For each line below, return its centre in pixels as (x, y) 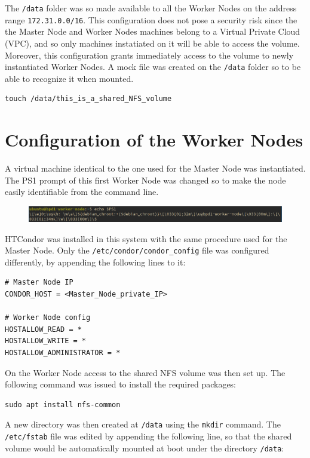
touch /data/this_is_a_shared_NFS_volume (88, 99)
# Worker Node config (48, 318)
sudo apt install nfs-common (63, 404)
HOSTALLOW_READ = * (43, 329)
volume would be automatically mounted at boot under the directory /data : (145, 448)
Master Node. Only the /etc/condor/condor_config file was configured (137, 250)
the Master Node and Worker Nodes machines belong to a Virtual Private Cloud (153, 31)
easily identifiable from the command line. (82, 192)
